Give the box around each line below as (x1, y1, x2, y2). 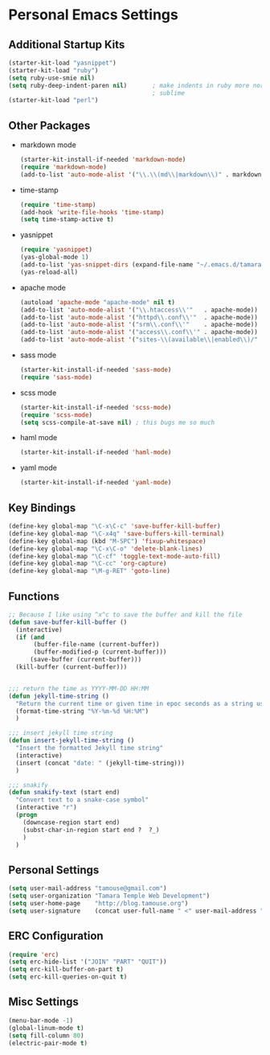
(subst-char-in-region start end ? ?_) (22, 826, 160, 834)
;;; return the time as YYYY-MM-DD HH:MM (8, 684, 149, 693)
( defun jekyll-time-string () (8, 692, 110, 700)
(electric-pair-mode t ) (8, 1039, 88, 1047)
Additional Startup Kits (8, 38, 125, 52)
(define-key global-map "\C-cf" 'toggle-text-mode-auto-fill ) (8, 552, 221, 560)
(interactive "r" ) (15, 803, 78, 812)
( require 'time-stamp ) (19, 200, 96, 208)
